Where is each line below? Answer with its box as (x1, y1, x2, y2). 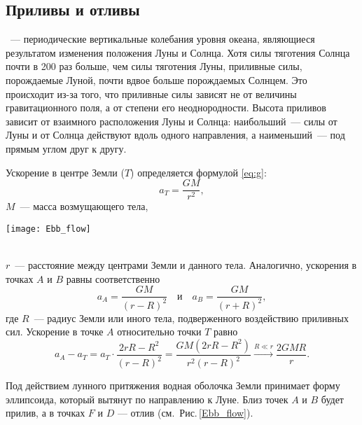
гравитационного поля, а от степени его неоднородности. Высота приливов (6, 100, 326, 115)
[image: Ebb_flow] (6, 223, 91, 234)
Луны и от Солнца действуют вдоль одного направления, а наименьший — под (6, 127, 345, 142)
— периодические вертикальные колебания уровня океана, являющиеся (10, 32, 315, 46)
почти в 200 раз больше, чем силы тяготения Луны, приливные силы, (6, 59, 302, 74)
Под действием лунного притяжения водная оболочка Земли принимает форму (6, 378, 340, 393)
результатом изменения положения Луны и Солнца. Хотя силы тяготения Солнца (6, 45, 350, 60)
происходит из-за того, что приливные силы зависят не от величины (6, 86, 297, 101)
